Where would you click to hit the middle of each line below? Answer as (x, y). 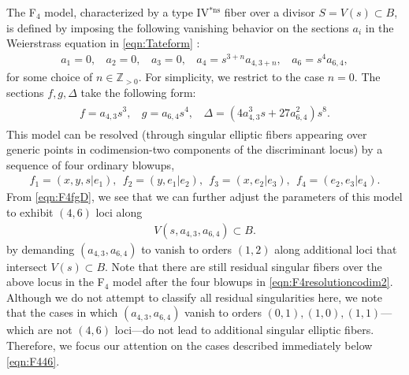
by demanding (41, 249)
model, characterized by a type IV (127, 12)
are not (55, 330)
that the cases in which (62, 312)
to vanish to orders (187, 249)
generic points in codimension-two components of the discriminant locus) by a (195, 149)
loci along (119, 212)
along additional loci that (336, 249)
